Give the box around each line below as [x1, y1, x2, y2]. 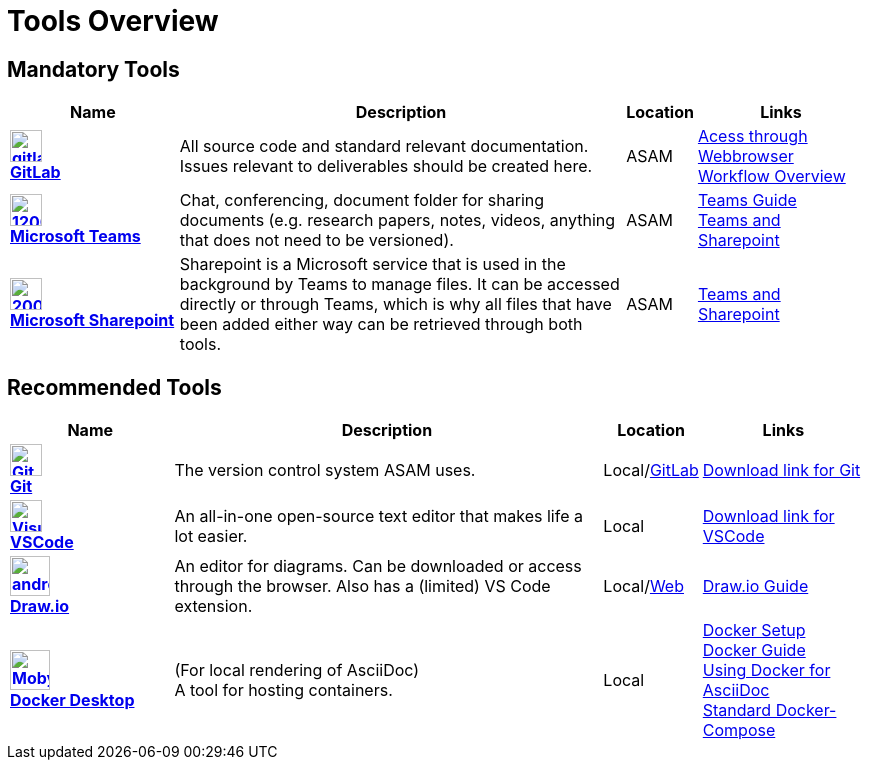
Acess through [697, 126, 808, 147]
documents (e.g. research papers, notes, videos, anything [179, 210, 616, 231]
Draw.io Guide [702, 576, 809, 597]
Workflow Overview [697, 166, 846, 187]
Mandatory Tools [7, 56, 180, 82]
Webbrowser [697, 146, 794, 167]
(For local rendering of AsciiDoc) [174, 660, 420, 681]
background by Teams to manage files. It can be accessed [179, 274, 620, 295]
